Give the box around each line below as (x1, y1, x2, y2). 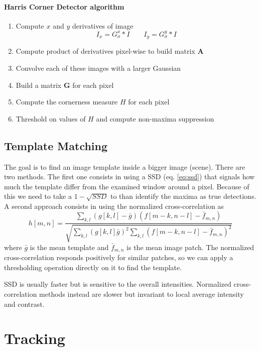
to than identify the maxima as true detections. (110, 191, 256, 201)
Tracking (4, 328, 65, 348)
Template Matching (4, 138, 108, 153)
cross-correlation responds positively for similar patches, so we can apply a (4, 252, 233, 263)
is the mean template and (30, 242, 109, 252)
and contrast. (4, 298, 45, 309)
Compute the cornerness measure (16, 96, 118, 107)
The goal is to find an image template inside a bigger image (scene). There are (4, 161, 245, 172)
